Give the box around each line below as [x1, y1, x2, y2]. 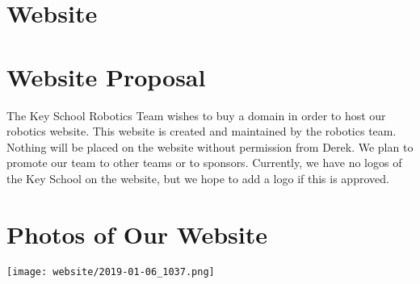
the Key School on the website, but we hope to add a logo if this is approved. [6, 169, 389, 186]
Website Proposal [6, 60, 206, 93]
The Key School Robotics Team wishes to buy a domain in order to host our [6, 106, 386, 123]
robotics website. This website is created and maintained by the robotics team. [6, 123, 397, 140]
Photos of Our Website [6, 217, 267, 250]
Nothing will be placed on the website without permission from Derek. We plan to [6, 138, 414, 155]
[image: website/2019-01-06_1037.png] [6, 265, 215, 278]
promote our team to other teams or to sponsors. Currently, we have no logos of [6, 154, 402, 171]
